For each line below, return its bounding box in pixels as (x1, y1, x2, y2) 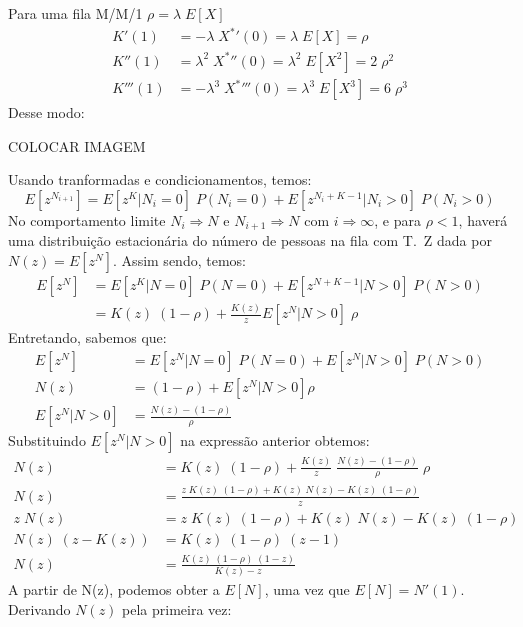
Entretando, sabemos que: (8, 327, 167, 348)
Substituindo (8, 430, 86, 451)
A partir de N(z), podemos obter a (8, 579, 220, 600)
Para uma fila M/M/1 (8, 3, 143, 23)
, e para (374, 209, 422, 230)
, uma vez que (264, 579, 350, 600)
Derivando (8, 598, 71, 619)
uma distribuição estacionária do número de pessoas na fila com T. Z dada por (8, 230, 492, 251)
